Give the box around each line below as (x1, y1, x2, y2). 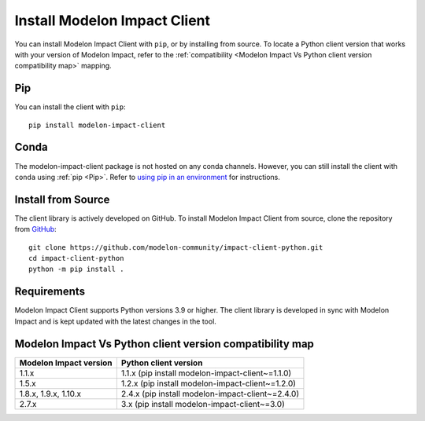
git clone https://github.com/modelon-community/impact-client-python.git (28, 243, 323, 251)
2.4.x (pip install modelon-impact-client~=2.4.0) (120, 388, 300, 399)
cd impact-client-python (28, 254, 124, 262)
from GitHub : (14, 225, 57, 234)
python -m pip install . (28, 265, 124, 274)
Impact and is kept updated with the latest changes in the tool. (14, 317, 216, 326)
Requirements (14, 285, 86, 298)
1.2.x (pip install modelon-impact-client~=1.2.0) (120, 378, 297, 389)
